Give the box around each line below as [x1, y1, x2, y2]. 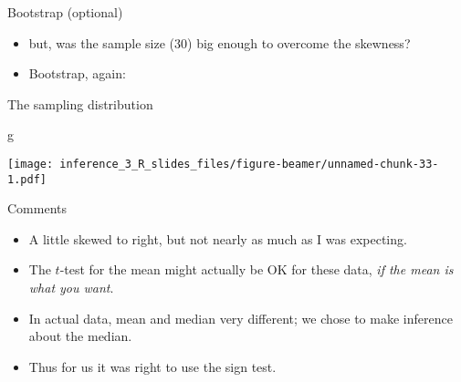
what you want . [28, 278, 114, 297]
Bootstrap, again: [28, 64, 126, 83]
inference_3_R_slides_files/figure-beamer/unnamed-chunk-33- [59, 157, 439, 170]
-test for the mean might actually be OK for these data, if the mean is [59, 260, 454, 279]
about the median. [28, 326, 132, 346]
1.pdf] [7, 172, 47, 186]
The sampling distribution [7, 94, 153, 113]
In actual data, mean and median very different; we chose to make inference [28, 308, 453, 327]
